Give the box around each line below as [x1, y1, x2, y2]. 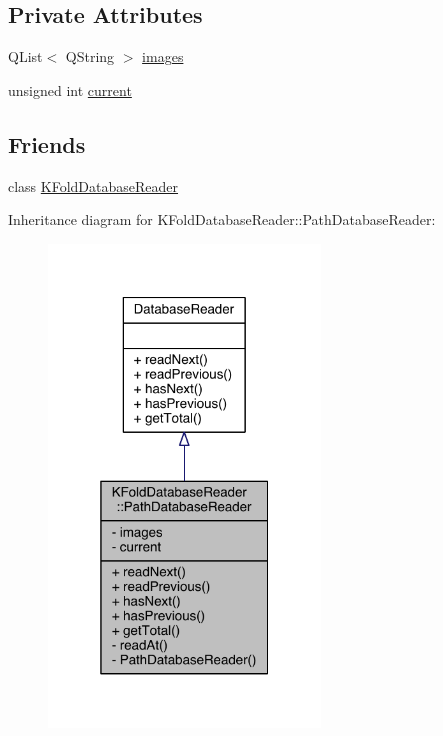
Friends [8, 128, 86, 159]
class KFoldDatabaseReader [8, 175, 179, 196]
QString [65, 46, 115, 67]
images [142, 46, 184, 67]
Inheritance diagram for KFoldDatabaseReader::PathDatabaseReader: [8, 209, 436, 230]
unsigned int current [8, 79, 132, 100]
